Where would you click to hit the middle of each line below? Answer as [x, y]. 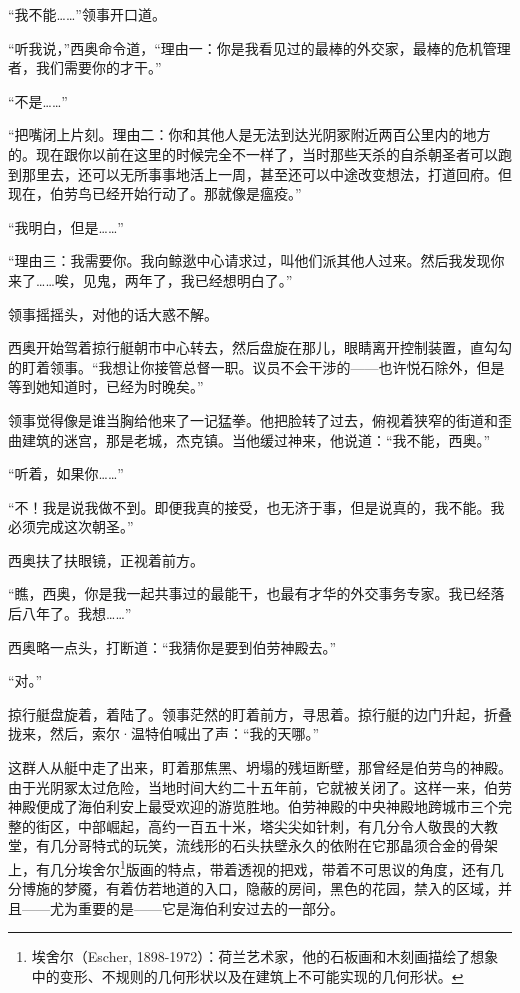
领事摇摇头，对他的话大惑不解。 [113, 313]
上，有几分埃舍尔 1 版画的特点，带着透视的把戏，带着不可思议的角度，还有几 [256, 867]
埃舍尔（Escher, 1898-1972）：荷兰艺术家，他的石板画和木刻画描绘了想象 [265, 956]
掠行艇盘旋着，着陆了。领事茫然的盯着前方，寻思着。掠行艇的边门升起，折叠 [260, 713]
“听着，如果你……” [66, 473]
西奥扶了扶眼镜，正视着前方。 [106, 559]
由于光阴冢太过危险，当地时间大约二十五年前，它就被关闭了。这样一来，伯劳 [260, 786]
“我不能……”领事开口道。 [87, 14]
